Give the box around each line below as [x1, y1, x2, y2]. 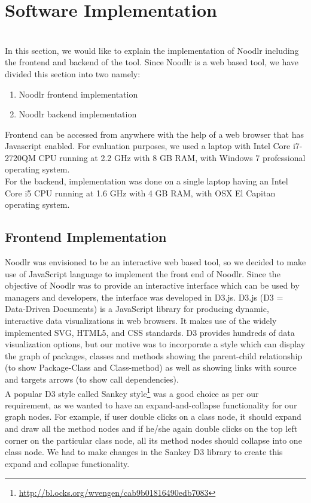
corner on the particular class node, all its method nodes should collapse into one [5, 434, 302, 446]
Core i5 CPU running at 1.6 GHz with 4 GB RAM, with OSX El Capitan [5, 186, 276, 199]
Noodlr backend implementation [19, 108, 137, 120]
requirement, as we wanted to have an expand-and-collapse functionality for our [5, 398, 297, 411]
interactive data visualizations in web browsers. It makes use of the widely [5, 314, 277, 327]
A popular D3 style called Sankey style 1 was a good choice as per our [5, 385, 259, 399]
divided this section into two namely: [5, 67, 141, 80]
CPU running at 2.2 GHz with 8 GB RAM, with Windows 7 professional [38, 151, 306, 163]
